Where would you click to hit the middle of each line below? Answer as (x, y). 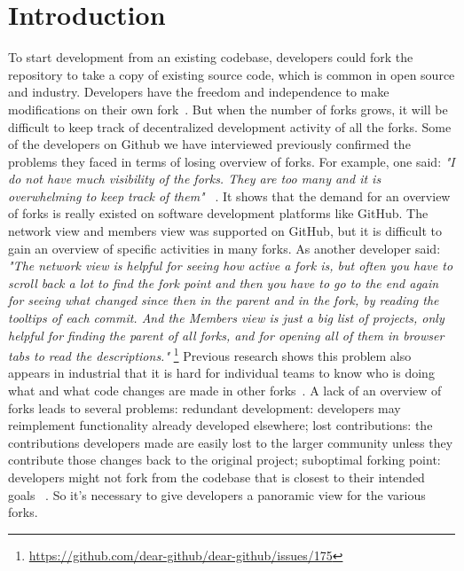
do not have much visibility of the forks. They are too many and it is (195, 179)
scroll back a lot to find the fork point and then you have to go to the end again (224, 282)
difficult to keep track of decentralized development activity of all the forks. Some (230, 126)
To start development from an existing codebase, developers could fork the (211, 57)
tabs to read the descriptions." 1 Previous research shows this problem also (210, 354)
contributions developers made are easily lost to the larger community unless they (231, 442)
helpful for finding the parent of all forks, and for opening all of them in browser (226, 335)
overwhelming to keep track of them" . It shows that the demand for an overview (229, 196)
